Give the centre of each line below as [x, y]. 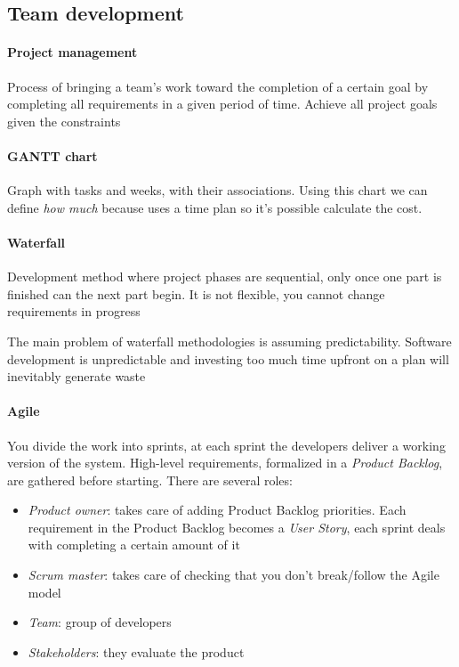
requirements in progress [74, 311]
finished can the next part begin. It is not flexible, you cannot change [196, 293]
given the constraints [64, 121]
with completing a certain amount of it [134, 545]
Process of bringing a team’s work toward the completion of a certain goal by [218, 86]
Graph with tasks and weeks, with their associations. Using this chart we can [217, 190]
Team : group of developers [100, 622]
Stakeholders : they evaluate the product [136, 651]
